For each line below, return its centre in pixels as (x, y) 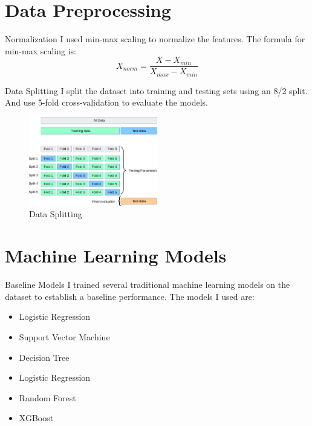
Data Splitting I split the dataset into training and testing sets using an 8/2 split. (156, 90)
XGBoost (36, 418)
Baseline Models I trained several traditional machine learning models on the (148, 285)
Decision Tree (44, 357)
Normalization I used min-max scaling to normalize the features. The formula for (155, 39)
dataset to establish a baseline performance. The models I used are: (130, 296)
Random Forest (47, 397)
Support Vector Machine (64, 336)
